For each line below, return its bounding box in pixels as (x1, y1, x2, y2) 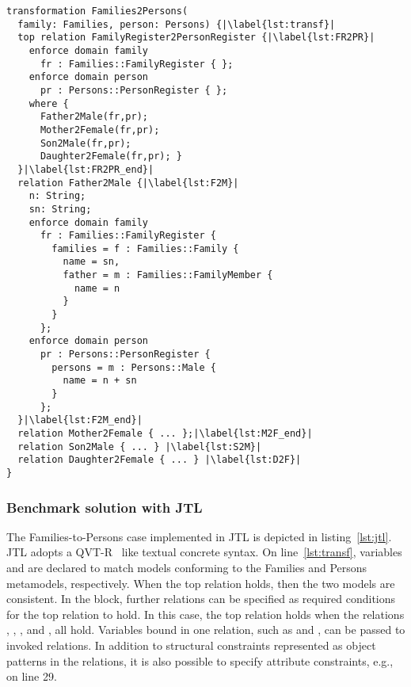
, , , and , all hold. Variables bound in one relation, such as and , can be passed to (6, 621, 405, 638)
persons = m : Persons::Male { (51, 361, 216, 373)
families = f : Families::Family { (51, 242, 239, 254)
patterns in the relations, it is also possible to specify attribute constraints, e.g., (6, 652, 394, 669)
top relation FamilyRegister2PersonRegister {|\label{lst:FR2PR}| (17, 32, 375, 44)
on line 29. (6, 668, 57, 685)
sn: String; (29, 203, 92, 215)
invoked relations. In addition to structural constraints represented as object (6, 637, 376, 653)
